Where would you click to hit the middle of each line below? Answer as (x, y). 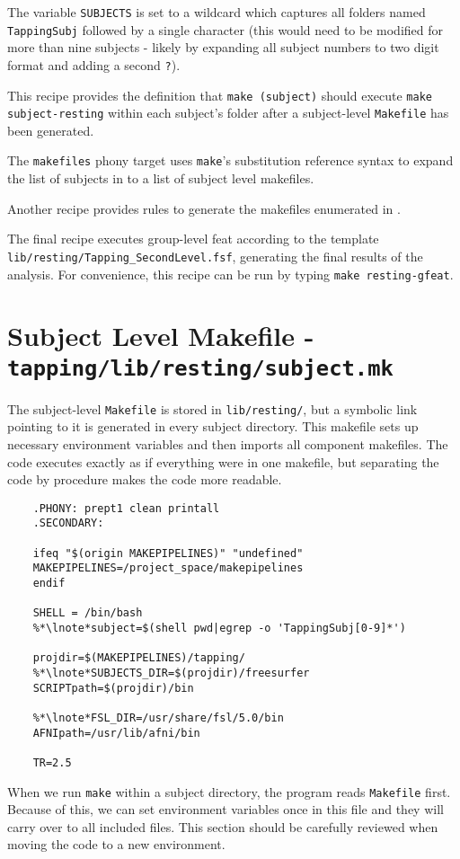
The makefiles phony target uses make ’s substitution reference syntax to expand (230, 160)
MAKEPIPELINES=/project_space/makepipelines (168, 568)
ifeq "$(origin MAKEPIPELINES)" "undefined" (168, 553)
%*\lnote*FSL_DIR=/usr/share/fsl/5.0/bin (158, 717)
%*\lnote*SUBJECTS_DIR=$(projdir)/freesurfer (171, 673)
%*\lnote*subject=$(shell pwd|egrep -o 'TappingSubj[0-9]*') (219, 628)
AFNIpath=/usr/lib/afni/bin (116, 733)
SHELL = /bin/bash (88, 613)
